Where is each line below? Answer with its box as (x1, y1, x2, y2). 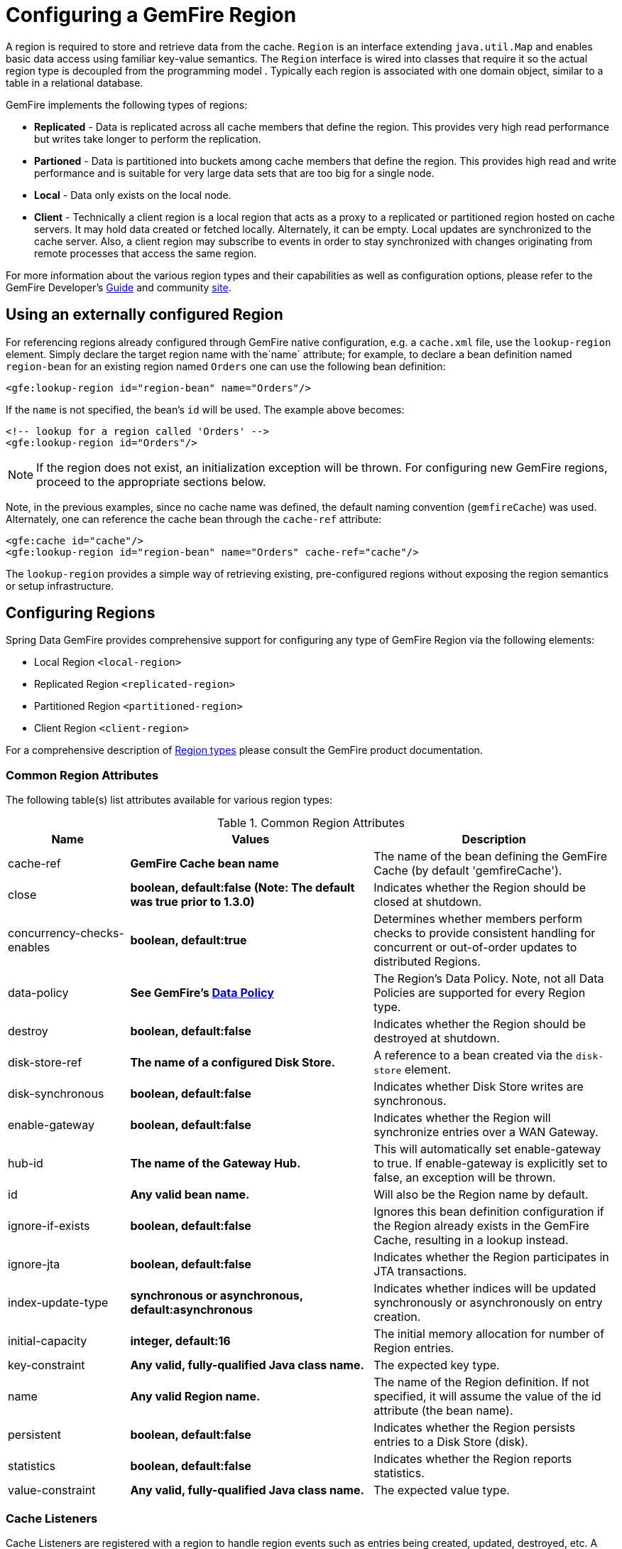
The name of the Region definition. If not (373, 1375, 589, 1390)
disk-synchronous (8, 1086, 104, 1101)
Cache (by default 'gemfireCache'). (373, 863, 562, 878)
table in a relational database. (6, 76, 143, 89)
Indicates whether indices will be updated (373, 1281, 596, 1296)
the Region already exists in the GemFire (373, 1219, 589, 1234)
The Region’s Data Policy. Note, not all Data (373, 971, 604, 986)
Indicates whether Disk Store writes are (373, 1079, 584, 1094)
